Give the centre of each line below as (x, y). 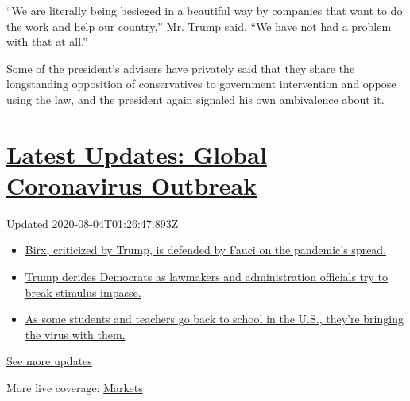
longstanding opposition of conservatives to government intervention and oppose (201, 84)
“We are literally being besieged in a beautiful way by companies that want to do (205, 10)
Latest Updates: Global (137, 154)
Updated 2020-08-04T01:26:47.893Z (93, 223)
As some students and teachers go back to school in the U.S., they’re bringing (214, 319)
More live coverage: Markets (75, 388)
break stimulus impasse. (83, 292)
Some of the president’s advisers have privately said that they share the (181, 68)
